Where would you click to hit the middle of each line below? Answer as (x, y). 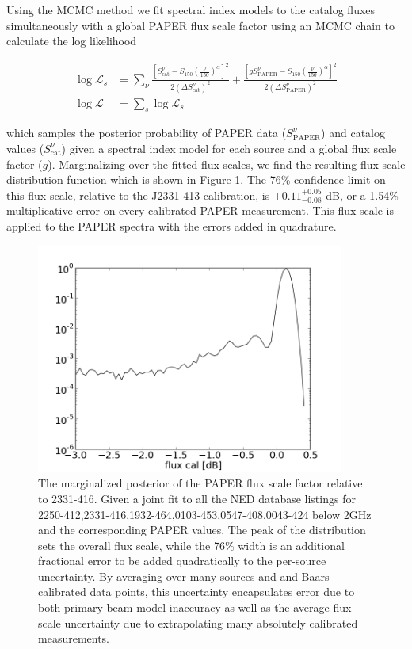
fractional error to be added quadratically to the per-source (182, 561)
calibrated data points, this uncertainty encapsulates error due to (196, 592)
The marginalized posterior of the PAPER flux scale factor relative (200, 483)
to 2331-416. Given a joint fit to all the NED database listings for (197, 498)
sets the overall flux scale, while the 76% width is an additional (191, 545)
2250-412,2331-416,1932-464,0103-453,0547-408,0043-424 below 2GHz (205, 514)
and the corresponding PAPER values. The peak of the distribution (202, 530)
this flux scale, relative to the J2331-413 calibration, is (138, 195)
